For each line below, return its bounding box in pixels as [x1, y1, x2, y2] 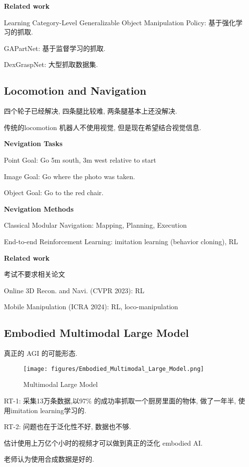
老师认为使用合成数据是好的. [4, 454, 94, 464]
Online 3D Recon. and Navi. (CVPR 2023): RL [4, 285, 145, 295]
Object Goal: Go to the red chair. [4, 187, 104, 198]
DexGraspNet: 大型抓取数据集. [4, 59, 98, 69]
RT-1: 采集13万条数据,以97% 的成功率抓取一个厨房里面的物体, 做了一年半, [4, 395, 236, 405]
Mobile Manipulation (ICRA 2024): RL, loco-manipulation [4, 301, 178, 312]
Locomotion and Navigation [4, 83, 147, 98]
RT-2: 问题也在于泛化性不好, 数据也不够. [4, 421, 131, 432]
